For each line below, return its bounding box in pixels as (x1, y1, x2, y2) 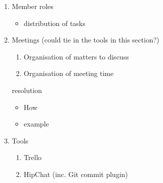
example (23, 118, 49, 129)
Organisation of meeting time (23, 68, 113, 78)
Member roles (11, 1, 53, 11)
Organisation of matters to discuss (23, 51, 129, 61)
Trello (23, 152, 42, 162)
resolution (11, 84, 42, 95)
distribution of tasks (23, 17, 85, 28)
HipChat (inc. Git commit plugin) (23, 168, 128, 179)
